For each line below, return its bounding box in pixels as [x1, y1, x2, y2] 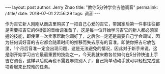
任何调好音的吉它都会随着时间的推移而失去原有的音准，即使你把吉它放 [9, 39, 151, 45]
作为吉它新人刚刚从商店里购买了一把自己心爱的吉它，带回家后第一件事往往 [5, 21, 156, 26]
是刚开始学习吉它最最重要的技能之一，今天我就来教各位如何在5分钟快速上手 [5, 51, 159, 57]
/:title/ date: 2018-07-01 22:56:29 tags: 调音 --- [5, 11, 101, 16]
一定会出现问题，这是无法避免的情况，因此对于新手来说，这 [36, 46, 158, 51]
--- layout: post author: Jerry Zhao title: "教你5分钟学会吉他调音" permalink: [5, 4, 158, 10]
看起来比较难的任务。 [9, 64, 53, 70]
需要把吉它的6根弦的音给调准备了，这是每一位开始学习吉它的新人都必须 [9, 27, 154, 33]
